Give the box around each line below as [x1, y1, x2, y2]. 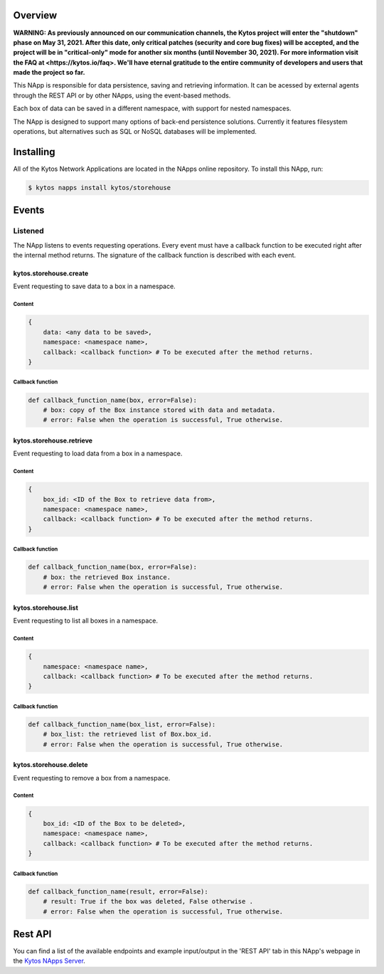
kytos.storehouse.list [13, 603, 78, 612]
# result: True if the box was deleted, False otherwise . [43, 897, 254, 906]
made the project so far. [13, 68, 85, 77]
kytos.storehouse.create [13, 269, 89, 277]
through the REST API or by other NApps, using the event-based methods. [13, 91, 231, 100]
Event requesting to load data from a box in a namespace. [13, 449, 183, 458]
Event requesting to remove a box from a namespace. [13, 773, 171, 782]
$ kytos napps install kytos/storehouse [28, 184, 171, 191]
